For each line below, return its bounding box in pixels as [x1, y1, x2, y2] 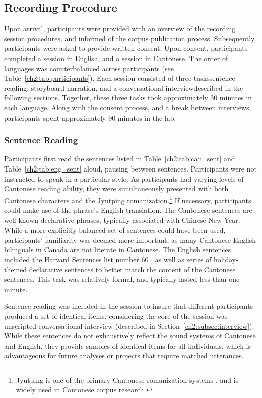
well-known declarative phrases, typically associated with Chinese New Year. [4, 214, 240, 225]
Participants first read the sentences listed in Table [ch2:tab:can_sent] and [4, 153, 235, 164]
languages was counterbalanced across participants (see [4, 63, 174, 73]
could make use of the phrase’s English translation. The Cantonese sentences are [4, 204, 252, 215]
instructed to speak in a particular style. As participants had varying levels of [4, 173, 244, 184]
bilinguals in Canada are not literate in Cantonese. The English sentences [4, 244, 231, 255]
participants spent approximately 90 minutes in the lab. [4, 112, 176, 123]
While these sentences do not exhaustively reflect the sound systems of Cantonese [4, 330, 256, 341]
